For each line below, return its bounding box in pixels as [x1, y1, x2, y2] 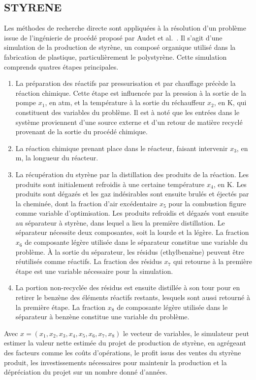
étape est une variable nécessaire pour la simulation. [15, 266, 173, 276]
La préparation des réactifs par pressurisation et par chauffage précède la [15, 78, 236, 88]
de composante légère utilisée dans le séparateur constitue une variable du [25, 237, 248, 247]
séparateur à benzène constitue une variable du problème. [15, 311, 190, 322]
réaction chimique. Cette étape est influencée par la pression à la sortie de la [15, 87, 247, 98]
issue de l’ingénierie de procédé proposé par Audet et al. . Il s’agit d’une [4, 32, 223, 42]
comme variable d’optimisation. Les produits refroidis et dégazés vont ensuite [15, 208, 249, 218]
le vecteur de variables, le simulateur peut [123, 328, 249, 338]
